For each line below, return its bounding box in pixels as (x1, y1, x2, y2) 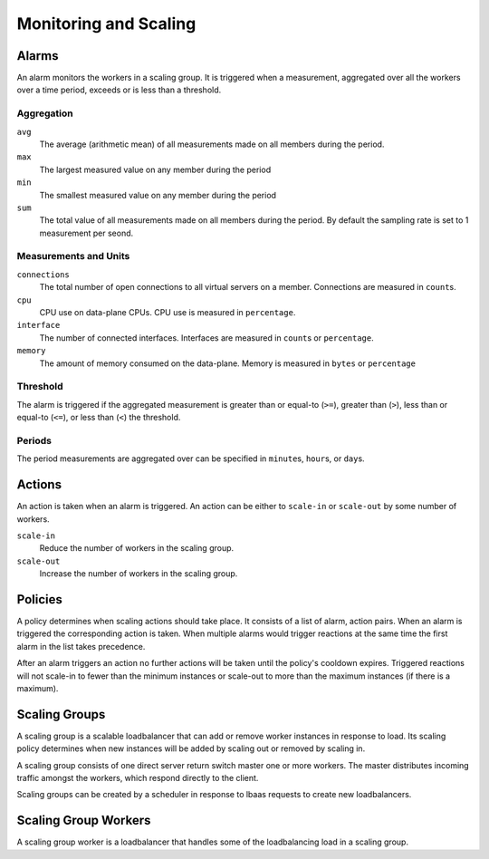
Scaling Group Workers (16, 813, 151, 828)
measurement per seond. (39, 227, 134, 238)
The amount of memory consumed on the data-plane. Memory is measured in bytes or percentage (39, 358, 417, 369)
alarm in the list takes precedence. (16, 641, 146, 651)
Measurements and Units (16, 250, 130, 263)
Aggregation (16, 107, 73, 120)
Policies (16, 592, 63, 607)
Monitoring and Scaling (16, 14, 197, 34)
